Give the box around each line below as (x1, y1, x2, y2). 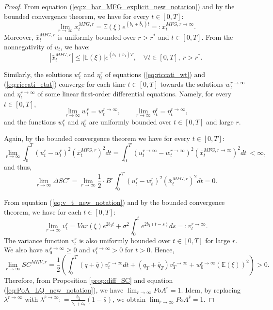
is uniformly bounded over (58, 31, 136, 42)
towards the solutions (160, 79, 224, 89)
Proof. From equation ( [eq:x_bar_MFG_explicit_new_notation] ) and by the (4, 1, 235, 11)
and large (206, 116, 234, 126)
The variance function (4, 235, 69, 245)
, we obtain (112, 294, 146, 304)
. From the (201, 31, 233, 42)
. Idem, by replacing (181, 284, 241, 294)
